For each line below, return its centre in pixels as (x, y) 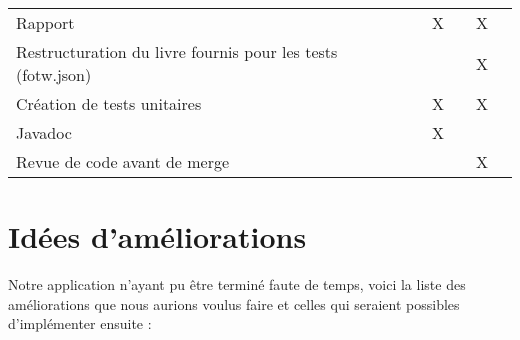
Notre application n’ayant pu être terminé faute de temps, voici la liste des (237, 284)
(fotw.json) (54, 74)
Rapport (45, 22)
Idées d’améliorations (157, 236)
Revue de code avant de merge (123, 161)
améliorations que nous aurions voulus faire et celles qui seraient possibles (234, 303)
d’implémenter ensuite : (80, 323)
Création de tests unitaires (109, 103)
